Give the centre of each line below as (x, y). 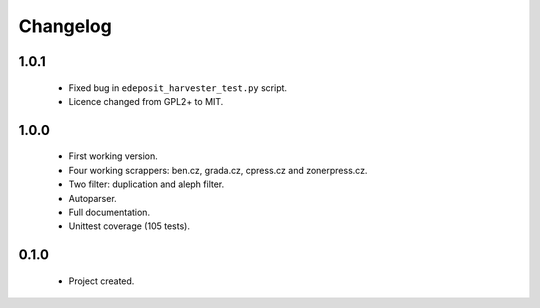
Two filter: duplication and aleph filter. (146, 184)
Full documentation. (109, 212)
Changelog (65, 26)
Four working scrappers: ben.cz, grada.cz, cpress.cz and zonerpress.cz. (218, 170)
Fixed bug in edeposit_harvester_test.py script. (178, 87)
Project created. (101, 281)
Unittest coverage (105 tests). (129, 226)
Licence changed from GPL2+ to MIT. (146, 101)
